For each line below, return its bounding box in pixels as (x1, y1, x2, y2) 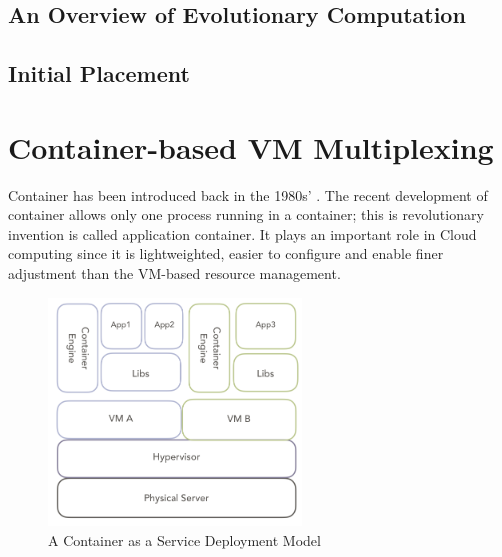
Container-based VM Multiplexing (8, 126, 494, 167)
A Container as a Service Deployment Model (48, 529, 321, 550)
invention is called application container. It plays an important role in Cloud (8, 223, 477, 244)
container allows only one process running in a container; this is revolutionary (8, 204, 484, 225)
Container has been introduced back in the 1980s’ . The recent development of (8, 184, 488, 205)
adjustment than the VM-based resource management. (8, 263, 341, 284)
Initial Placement (8, 58, 190, 89)
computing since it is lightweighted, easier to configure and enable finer (8, 243, 444, 264)
